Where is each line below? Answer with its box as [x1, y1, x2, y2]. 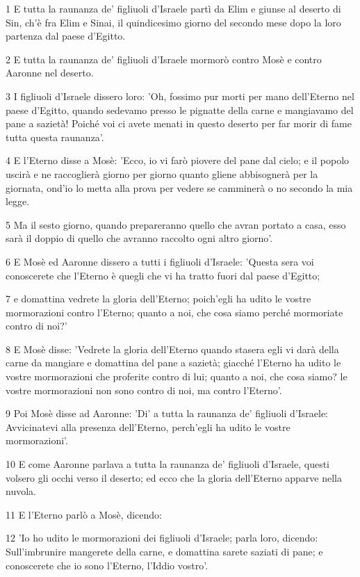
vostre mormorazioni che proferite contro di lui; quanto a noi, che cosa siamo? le [6, 369, 347, 384]
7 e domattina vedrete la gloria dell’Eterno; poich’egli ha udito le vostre [6, 291, 311, 306]
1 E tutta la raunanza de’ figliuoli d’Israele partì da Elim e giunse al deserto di [6, 1, 341, 15]
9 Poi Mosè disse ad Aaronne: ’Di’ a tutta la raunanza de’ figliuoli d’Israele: [6, 406, 329, 421]
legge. [6, 194, 30, 209]
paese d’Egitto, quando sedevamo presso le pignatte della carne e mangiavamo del [6, 102, 354, 117]
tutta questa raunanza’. [6, 129, 104, 144]
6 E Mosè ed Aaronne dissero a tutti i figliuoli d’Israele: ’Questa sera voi [6, 254, 314, 268]
